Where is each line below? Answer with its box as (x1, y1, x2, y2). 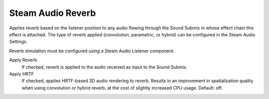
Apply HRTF (9, 71, 34, 77)
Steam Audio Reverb (9, 7, 96, 18)
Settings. (9, 39, 27, 45)
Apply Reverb (9, 57, 37, 63)
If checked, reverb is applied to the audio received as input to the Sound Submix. (21, 64, 188, 70)
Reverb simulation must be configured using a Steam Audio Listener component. (9, 48, 175, 54)
